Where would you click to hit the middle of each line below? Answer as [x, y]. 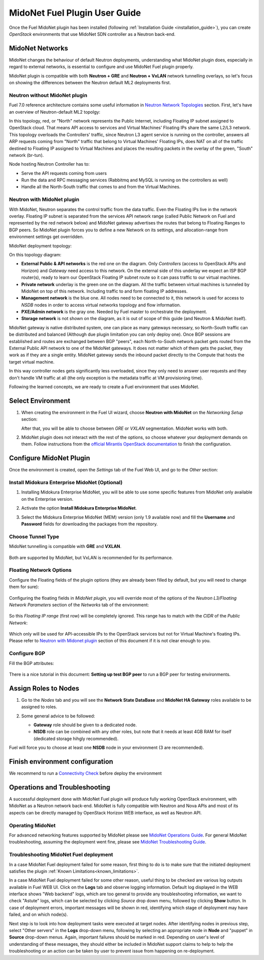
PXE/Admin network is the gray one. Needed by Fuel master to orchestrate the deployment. [114, 312]
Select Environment [40, 401]
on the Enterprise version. [47, 499]
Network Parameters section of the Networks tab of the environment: [79, 605]
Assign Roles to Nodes [44, 688]
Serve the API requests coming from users [64, 173]
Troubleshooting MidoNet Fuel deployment [61, 855]
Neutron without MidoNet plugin [48, 95]
